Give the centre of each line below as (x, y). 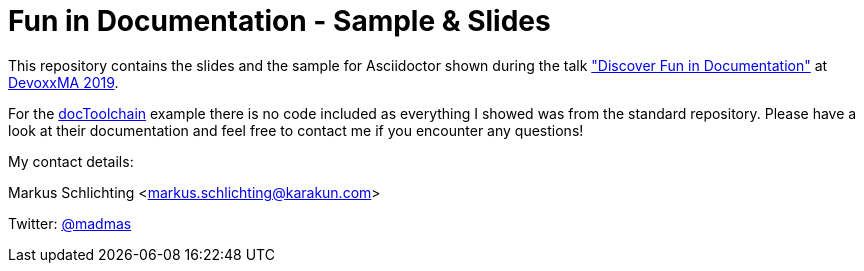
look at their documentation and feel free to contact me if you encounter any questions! (296, 130)
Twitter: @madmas (70, 223)
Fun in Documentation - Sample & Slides (279, 21)
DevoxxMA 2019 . (63, 82)
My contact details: (71, 161)
